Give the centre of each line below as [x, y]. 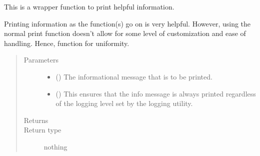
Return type [42, 130]
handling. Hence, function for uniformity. [67, 43]
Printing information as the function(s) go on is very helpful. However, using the [127, 23]
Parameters [41, 60]
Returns [36, 120]
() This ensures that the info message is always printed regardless [156, 93]
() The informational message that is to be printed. [134, 76]
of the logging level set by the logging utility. [124, 103]
